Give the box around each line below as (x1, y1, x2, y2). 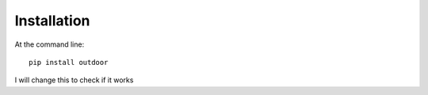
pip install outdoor (29, 58, 109, 66)
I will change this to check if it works (14, 75, 134, 85)
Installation (14, 12, 90, 29)
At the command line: (14, 40, 85, 49)
